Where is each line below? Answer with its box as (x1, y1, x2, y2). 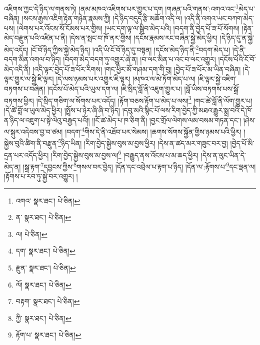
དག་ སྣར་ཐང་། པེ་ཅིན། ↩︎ (15, 245, 75, 256)
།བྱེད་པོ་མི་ (230, 138, 254, 148)
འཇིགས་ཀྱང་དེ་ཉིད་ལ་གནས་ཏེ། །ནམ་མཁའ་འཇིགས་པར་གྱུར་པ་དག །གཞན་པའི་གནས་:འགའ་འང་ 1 (4, 2, 239, 13)
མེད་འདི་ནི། (4, 63, 30, 74)
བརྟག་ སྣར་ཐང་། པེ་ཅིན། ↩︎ (15, 296, 80, 306)
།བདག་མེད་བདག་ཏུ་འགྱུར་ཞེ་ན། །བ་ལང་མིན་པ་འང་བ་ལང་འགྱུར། (63, 54, 216, 64)
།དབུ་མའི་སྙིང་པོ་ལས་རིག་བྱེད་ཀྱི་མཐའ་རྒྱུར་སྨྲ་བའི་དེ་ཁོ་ (122, 104, 252, 115)
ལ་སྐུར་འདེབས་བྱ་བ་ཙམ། (4, 126, 63, 136)
